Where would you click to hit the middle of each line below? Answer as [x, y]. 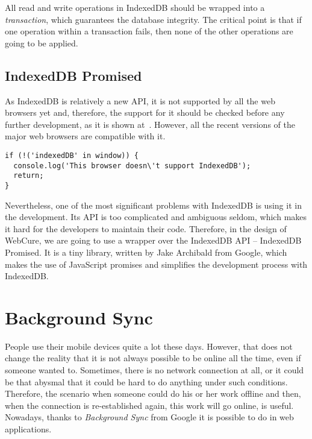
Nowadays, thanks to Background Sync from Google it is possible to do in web [149, 417]
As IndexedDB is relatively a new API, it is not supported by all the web [140, 100]
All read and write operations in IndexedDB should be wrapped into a [135, 7]
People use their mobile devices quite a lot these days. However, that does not [149, 346]
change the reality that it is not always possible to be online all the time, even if [153, 358]
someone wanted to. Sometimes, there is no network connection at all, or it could [154, 370]
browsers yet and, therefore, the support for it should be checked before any [145, 112]
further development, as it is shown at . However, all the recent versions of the [150, 124]
